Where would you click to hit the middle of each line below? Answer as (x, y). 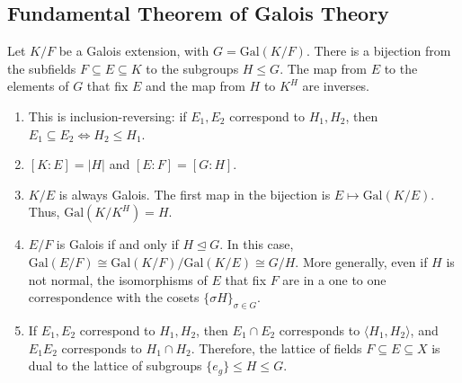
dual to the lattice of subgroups (115, 365)
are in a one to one (334, 279)
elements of (38, 86)
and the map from (195, 86)
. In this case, (257, 244)
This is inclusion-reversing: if (107, 116)
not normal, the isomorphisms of (118, 279)
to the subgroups (192, 68)
